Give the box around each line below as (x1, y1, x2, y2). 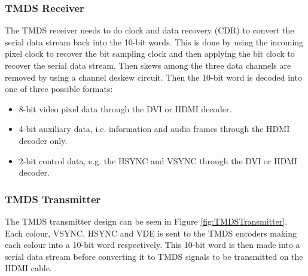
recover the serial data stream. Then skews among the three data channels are (5, 59, 291, 71)
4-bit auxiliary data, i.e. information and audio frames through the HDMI (19, 122, 290, 135)
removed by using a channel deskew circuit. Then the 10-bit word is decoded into (5, 70, 302, 83)
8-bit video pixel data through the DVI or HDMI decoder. (19, 102, 232, 115)
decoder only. (19, 134, 68, 146)
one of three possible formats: (5, 82, 113, 95)
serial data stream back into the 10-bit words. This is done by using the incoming (5, 35, 304, 48)
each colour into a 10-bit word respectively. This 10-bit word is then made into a (5, 238, 300, 251)
